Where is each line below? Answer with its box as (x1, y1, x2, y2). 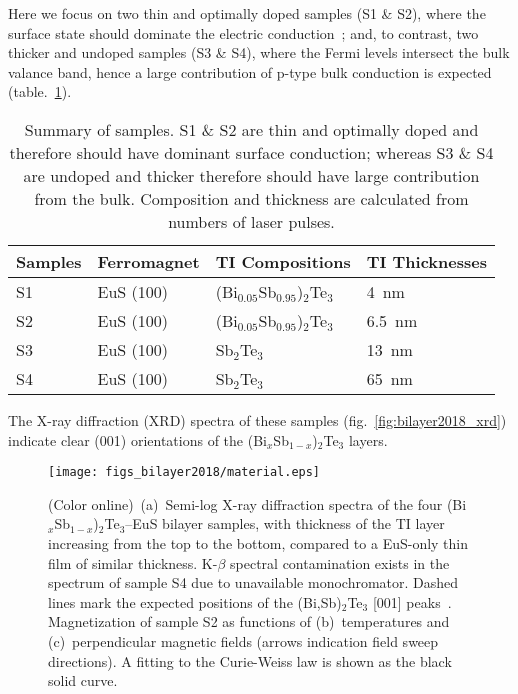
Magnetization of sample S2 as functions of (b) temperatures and (48, 611, 450, 632)
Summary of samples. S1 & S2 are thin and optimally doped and (24, 117, 479, 141)
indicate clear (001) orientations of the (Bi (8, 429, 267, 450)
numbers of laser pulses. (168, 209, 335, 233)
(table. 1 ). (8, 81, 72, 102)
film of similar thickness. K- (48, 552, 218, 573)
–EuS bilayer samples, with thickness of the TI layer (125, 513, 445, 534)
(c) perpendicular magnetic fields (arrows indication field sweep (48, 630, 439, 651)
